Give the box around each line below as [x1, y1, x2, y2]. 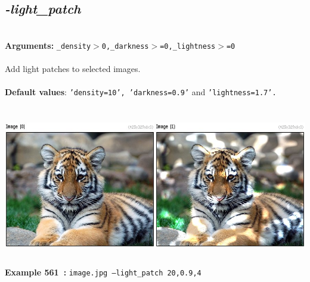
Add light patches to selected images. [5, 62, 141, 75]
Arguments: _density [5, 39, 91, 51]
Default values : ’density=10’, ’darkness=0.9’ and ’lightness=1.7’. [5, 86, 277, 98]
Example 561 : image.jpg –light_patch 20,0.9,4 [5, 266, 201, 278]
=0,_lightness [160, 42, 216, 51]
